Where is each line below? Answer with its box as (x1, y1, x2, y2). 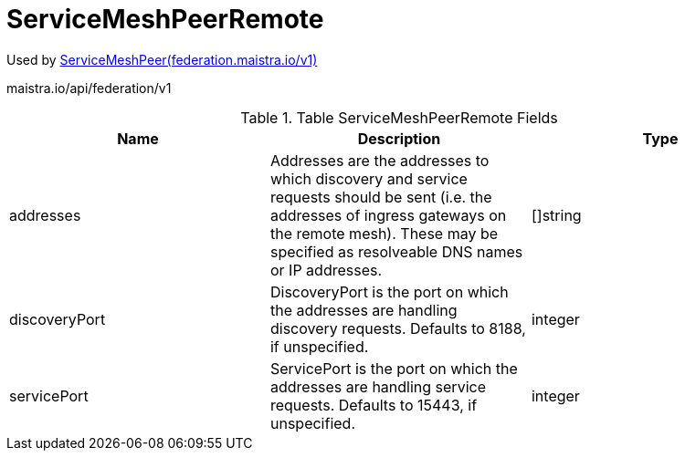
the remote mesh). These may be (269, 224, 499, 243)
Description (357, 129, 441, 148)
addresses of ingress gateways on (269, 205, 507, 224)
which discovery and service (269, 169, 468, 188)
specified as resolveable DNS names (269, 242, 523, 261)
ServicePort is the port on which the (269, 359, 518, 378)
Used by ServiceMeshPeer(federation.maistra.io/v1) (6, 51, 318, 68)
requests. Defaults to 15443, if (269, 395, 478, 414)
